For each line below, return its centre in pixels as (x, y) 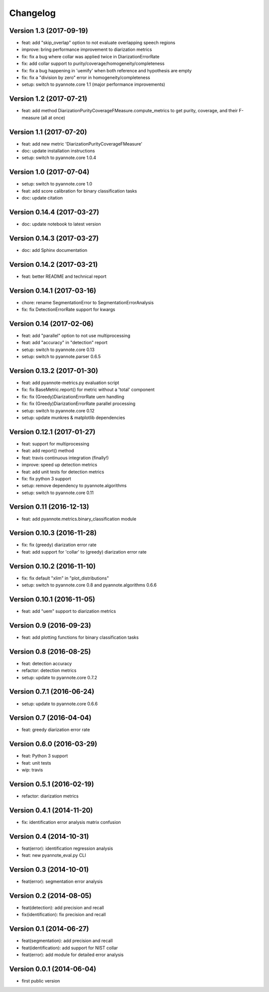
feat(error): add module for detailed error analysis (73, 955)
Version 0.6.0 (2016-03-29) (53, 744)
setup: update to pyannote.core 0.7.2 (59, 677)
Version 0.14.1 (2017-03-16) (53, 291)
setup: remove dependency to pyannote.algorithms (74, 486)
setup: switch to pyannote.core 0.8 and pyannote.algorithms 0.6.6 (89, 585)
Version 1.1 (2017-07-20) (48, 132)
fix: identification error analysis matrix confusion (71, 822)
